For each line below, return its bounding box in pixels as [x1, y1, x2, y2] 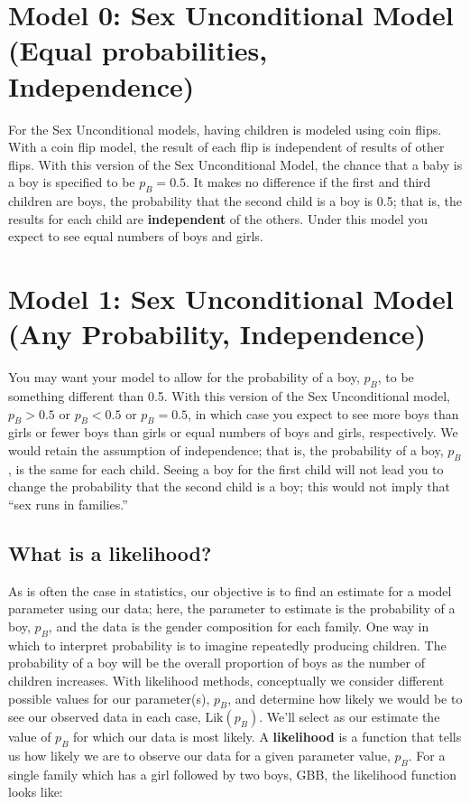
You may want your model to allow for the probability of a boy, [8, 368, 360, 387]
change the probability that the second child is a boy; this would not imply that [8, 477, 450, 496]
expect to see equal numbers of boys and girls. [8, 227, 263, 246]
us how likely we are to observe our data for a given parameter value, [8, 746, 391, 765]
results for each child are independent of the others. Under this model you [8, 209, 429, 228]
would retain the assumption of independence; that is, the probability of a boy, [8, 440, 444, 459]
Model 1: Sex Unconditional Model [8, 280, 454, 317]
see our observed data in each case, [8, 707, 201, 726]
